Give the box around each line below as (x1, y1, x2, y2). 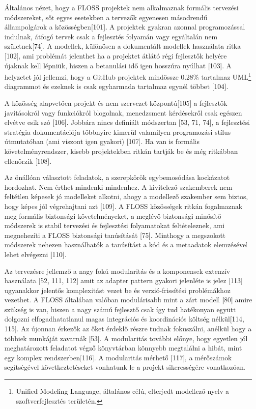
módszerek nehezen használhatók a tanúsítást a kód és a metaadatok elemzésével (4, 239, 248, 250)
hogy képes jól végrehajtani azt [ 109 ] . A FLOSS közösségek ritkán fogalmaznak (4, 201, 243, 211)
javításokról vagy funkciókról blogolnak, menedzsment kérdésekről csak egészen (4, 107, 242, 117)
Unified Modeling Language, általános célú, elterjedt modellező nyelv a (16, 386, 229, 396)
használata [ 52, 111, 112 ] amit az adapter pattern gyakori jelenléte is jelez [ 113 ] (4, 275, 243, 286)
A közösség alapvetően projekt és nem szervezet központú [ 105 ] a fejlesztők (4, 98, 228, 108)
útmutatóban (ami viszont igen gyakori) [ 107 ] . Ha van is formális (4, 136, 200, 146)
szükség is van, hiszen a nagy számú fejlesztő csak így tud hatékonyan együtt (4, 304, 236, 314)
